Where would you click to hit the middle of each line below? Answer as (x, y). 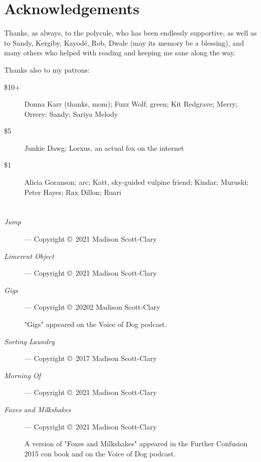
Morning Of (23, 375)
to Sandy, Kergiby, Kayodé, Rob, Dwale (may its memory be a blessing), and (124, 42)
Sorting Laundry (29, 341)
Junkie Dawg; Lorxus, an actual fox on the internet (104, 147)
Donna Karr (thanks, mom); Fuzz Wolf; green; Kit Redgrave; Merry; (131, 104)
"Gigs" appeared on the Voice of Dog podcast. (96, 324)
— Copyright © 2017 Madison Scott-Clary (91, 358)
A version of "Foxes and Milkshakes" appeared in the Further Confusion (136, 443)
